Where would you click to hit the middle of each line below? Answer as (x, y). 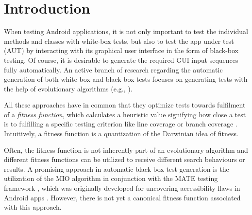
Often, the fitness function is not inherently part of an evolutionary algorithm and (126, 150)
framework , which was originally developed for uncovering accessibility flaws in (122, 188)
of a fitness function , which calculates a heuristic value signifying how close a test (125, 114)
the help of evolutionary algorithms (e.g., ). (68, 88)
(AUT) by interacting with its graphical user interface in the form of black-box (121, 50)
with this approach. (33, 207)
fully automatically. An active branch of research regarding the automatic (113, 69)
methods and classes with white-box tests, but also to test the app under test (119, 41)
